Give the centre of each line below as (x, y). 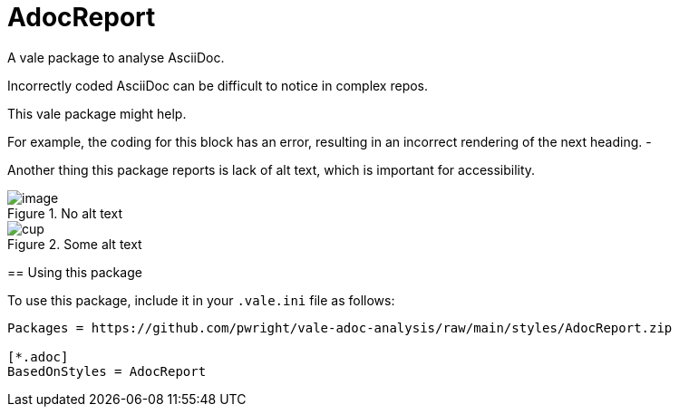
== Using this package (75, 272)
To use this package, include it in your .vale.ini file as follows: (201, 300)
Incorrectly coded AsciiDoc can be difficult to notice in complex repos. (218, 85)
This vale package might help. (97, 113)
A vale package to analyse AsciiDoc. (116, 57)
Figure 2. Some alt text (75, 244)
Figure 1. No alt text (65, 213)
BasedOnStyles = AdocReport (107, 371)
